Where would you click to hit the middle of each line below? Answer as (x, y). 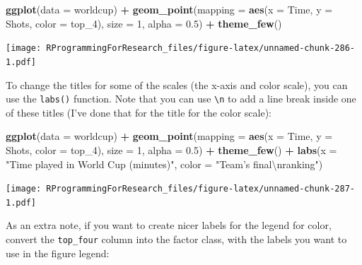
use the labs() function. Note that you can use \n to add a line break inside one (181, 99)
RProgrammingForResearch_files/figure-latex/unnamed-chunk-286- (200, 48)
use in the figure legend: (58, 253)
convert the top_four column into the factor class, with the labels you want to (176, 239)
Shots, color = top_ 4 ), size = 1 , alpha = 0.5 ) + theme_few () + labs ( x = (171, 149)
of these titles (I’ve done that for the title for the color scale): (139, 112)
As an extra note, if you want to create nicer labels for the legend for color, (169, 225)
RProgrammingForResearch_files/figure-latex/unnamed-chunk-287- (200, 189)
